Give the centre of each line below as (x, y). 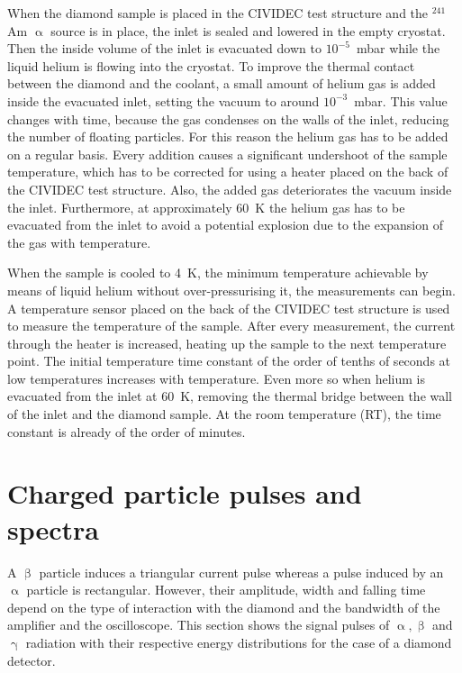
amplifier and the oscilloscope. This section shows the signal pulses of (199, 625)
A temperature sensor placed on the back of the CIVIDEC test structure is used (229, 308)
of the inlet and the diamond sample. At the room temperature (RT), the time (224, 414)
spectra (54, 528)
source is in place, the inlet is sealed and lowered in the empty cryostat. (248, 30)
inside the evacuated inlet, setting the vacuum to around (163, 100)
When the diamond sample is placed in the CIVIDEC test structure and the (218, 13)
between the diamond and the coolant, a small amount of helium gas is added (222, 83)
